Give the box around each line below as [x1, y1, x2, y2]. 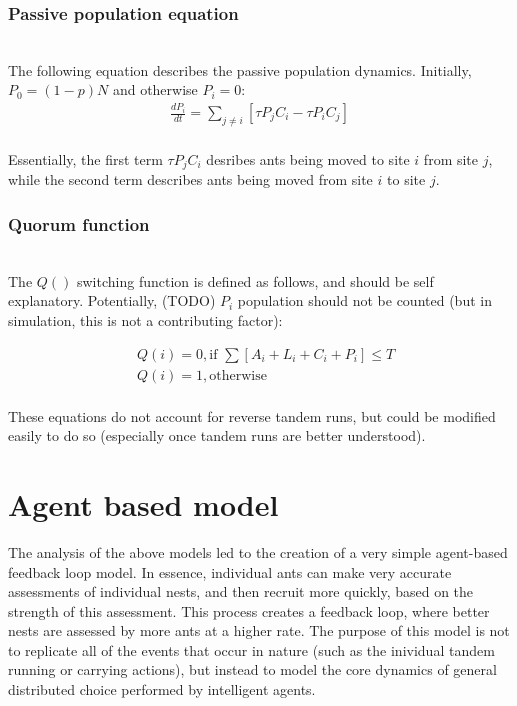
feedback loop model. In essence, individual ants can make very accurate [8, 561, 452, 582]
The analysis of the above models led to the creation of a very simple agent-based [8, 541, 508, 562]
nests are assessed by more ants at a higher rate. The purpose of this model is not [8, 620, 510, 641]
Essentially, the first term [8, 148, 163, 169]
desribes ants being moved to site [206, 148, 410, 169]
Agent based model [8, 483, 279, 524]
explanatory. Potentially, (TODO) [8, 290, 216, 311]
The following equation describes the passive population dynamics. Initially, [8, 59, 472, 80]
